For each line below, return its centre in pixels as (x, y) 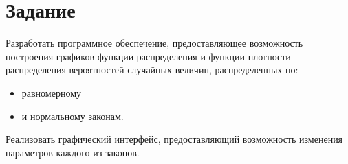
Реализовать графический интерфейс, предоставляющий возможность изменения (174, 139)
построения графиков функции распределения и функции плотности (148, 56)
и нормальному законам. (73, 116)
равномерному (52, 92)
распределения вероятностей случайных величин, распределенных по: (152, 70)
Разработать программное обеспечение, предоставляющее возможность (154, 43)
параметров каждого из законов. (73, 152)
